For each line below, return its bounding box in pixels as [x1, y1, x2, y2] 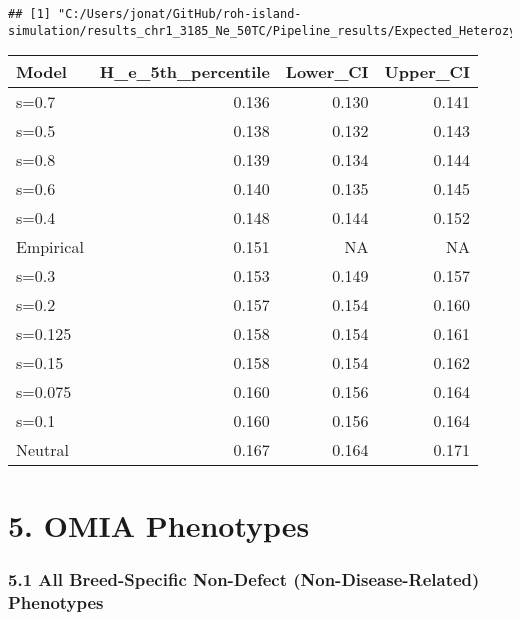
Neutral [16, 438, 69, 462]
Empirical [16, 235, 84, 259]
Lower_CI [285, 60, 369, 84]
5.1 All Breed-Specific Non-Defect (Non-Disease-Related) [8, 566, 480, 591]
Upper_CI [384, 60, 470, 84]
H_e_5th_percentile [99, 60, 270, 84]
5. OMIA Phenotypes [8, 504, 310, 545]
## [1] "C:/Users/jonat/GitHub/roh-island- [8, 7, 302, 21]
